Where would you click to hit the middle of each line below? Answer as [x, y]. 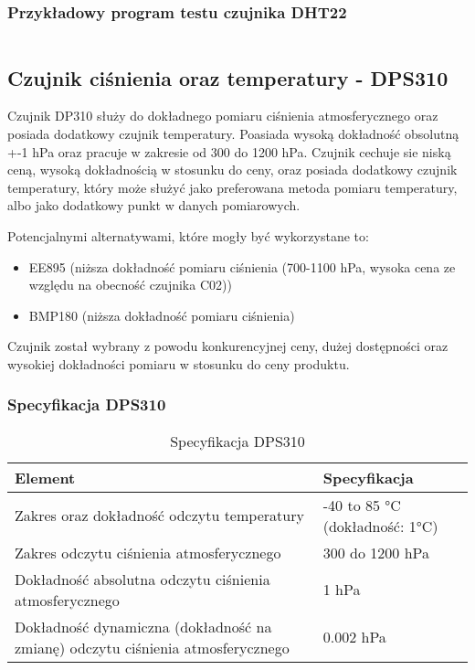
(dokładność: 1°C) [380, 526]
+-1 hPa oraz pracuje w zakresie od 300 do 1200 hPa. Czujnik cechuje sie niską [229, 151]
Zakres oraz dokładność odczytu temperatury [159, 516]
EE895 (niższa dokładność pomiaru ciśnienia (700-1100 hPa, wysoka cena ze [242, 266]
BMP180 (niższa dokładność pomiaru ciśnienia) [162, 315]
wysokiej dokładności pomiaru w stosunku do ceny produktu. [179, 363]
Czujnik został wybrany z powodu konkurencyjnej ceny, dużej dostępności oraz [228, 346]
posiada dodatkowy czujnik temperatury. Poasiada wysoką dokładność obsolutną [233, 134]
